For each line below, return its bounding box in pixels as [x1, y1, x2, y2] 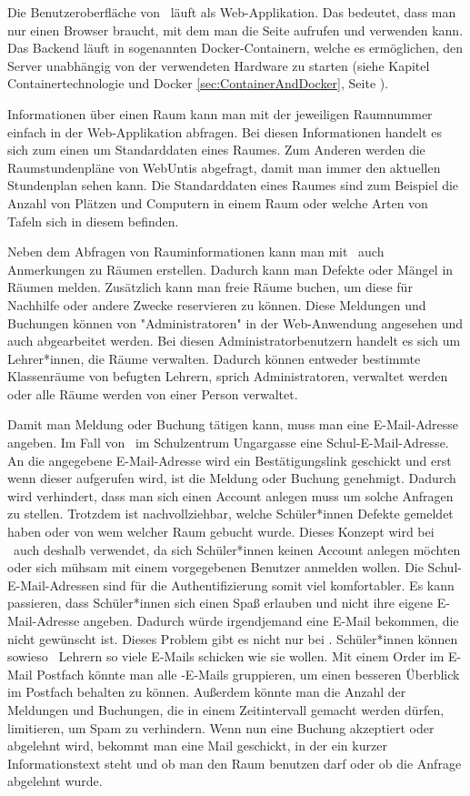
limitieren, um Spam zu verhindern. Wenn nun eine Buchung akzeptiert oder [7, 718, 435, 737]
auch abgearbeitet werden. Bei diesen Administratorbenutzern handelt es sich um [7, 331, 461, 350]
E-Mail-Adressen [7, 575, 100, 594]
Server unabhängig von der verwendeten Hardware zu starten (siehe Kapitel [7, 55, 430, 75]
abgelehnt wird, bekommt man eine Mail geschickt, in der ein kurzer [7, 736, 387, 755]
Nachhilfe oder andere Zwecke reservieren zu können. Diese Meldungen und [7, 295, 426, 314]
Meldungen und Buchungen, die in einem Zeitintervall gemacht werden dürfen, [7, 700, 445, 719]
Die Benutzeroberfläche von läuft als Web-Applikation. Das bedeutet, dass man [7, 3, 456, 21]
